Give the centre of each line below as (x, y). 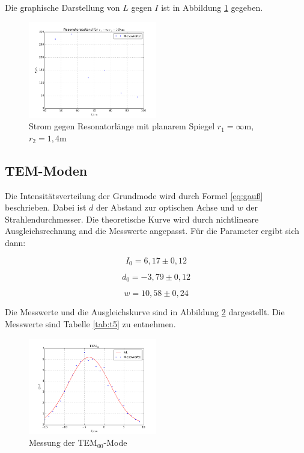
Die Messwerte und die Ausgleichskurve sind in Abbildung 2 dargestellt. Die (145, 312)
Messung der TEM (63, 442)
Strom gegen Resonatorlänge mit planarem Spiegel (122, 126)
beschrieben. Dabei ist (46, 207)
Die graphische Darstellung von (62, 7)
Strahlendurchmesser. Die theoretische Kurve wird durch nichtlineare (132, 219)
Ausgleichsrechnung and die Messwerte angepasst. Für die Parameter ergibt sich (152, 231)
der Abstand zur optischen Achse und (165, 207)
